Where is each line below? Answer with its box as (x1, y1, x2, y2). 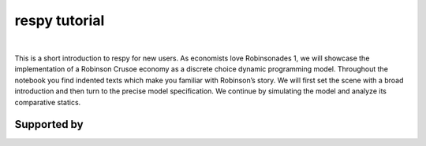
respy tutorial (14, 12, 105, 29)
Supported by (14, 118, 84, 131)
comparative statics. (14, 97, 81, 107)
